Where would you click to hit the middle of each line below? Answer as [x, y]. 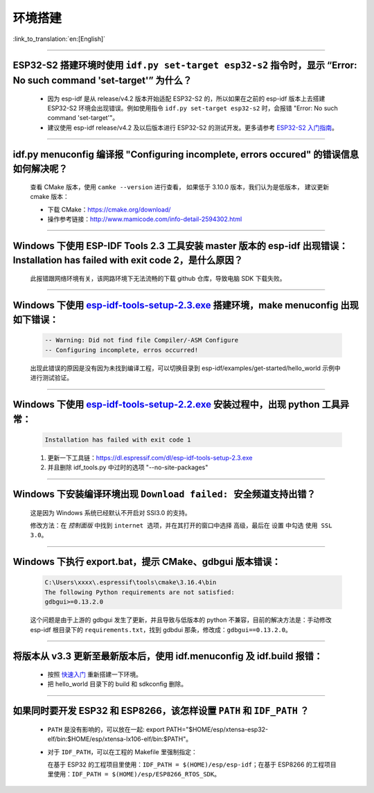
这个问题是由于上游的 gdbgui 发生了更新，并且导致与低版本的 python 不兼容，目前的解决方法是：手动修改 [181, 620]
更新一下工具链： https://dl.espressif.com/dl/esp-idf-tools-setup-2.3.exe [150, 458]
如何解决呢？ [40, 169]
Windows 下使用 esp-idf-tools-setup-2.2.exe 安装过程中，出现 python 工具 [177, 404]
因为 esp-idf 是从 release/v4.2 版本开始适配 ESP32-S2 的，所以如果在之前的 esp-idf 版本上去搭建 [186, 98]
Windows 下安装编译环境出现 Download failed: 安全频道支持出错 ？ [164, 495]
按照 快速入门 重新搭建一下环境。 [95, 674]
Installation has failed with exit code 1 [118, 439]
